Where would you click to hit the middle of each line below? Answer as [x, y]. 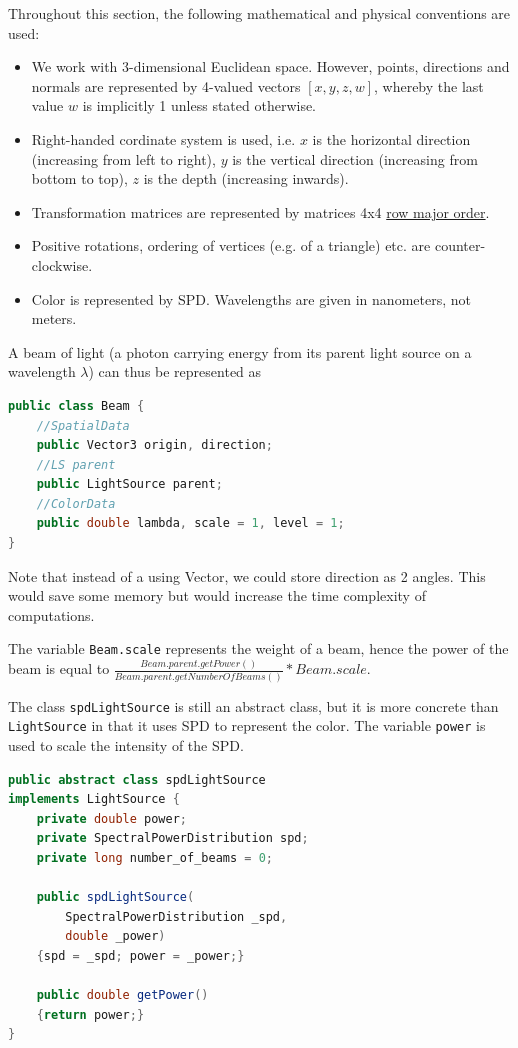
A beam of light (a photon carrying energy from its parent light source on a [240, 351]
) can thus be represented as [175, 371]
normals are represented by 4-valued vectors [166, 85]
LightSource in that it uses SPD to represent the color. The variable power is [247, 725]
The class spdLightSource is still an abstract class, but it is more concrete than [253, 705]
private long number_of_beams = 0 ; [154, 858]
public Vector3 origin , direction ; [154, 445]
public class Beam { [76, 405]
